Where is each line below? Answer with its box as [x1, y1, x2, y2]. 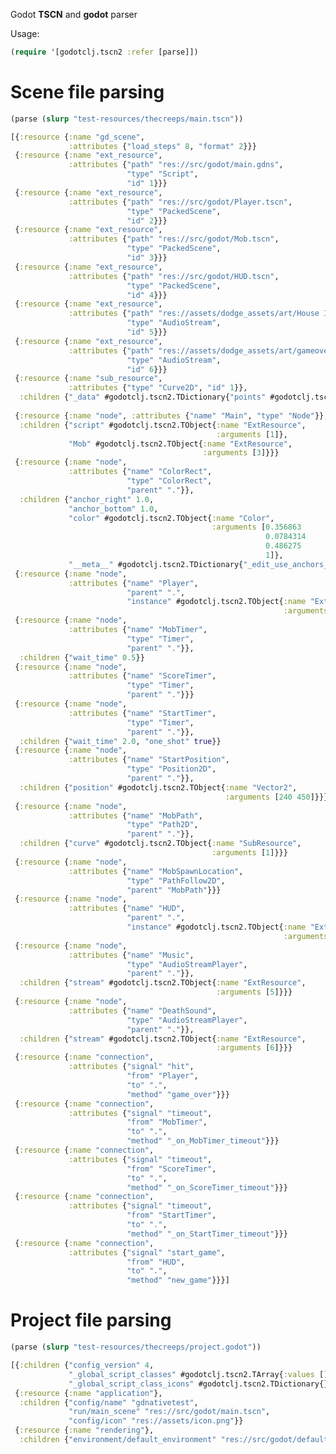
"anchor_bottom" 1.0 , [68, 504, 159, 514]
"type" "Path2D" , [126, 820, 199, 830]
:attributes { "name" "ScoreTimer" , [68, 671, 217, 681]
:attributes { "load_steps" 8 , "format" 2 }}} [68, 141, 257, 151]
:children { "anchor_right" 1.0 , [19, 494, 155, 504]
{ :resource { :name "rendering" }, [14, 1425, 155, 1436]
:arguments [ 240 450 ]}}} [224, 792, 329, 802]
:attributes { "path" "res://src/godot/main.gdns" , [68, 160, 284, 170]
